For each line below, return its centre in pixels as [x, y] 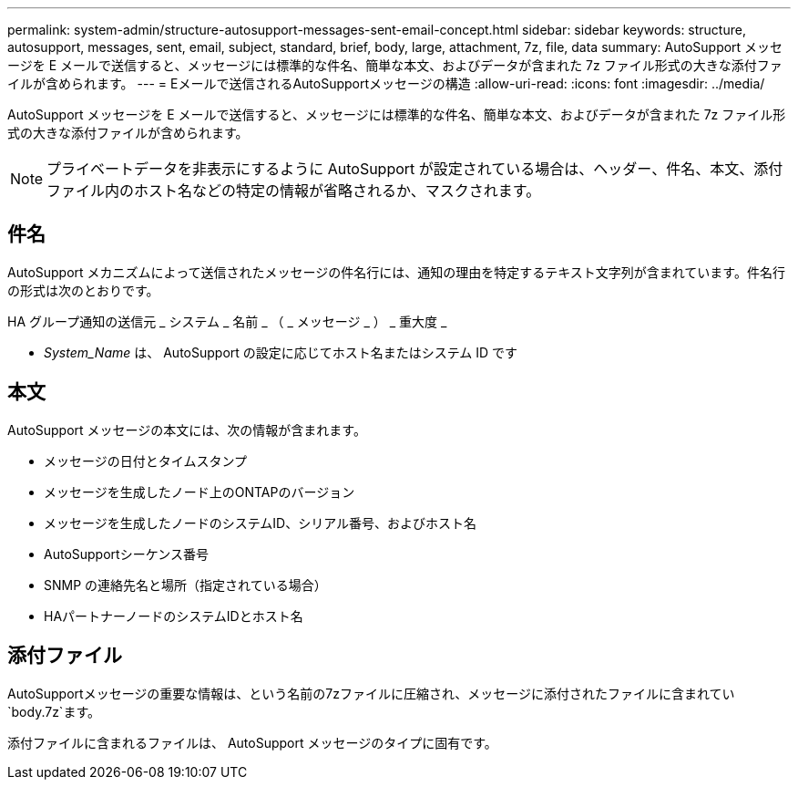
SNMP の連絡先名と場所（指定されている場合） [185, 585]
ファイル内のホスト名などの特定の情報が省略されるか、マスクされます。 [294, 191]
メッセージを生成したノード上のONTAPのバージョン [199, 492]
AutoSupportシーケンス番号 [126, 554]
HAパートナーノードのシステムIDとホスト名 [174, 616]
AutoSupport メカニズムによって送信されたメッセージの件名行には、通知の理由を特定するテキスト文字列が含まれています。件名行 [396, 272]
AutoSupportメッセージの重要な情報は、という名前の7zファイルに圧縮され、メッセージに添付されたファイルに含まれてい [371, 693]
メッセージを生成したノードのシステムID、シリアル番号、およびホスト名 [261, 523]
